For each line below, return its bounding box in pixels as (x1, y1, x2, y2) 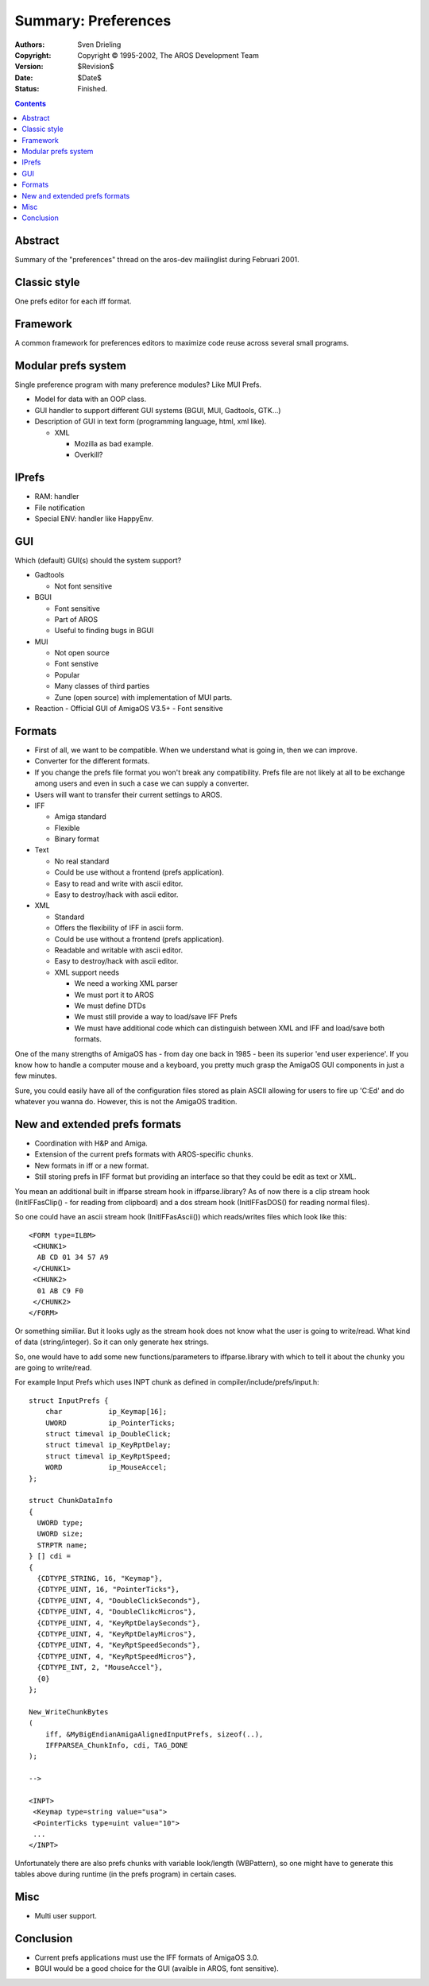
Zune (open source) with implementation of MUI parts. (54, 692, 233, 702)
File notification (34, 503, 85, 512)
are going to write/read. (14, 1363, 92, 1372)
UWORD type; (37, 1518, 83, 1528)
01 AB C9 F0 (37, 1286, 83, 1295)
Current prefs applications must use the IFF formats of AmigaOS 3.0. (34, 1953, 260, 1962)
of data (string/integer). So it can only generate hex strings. (14, 1337, 210, 1347)
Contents (14, 99, 47, 108)
